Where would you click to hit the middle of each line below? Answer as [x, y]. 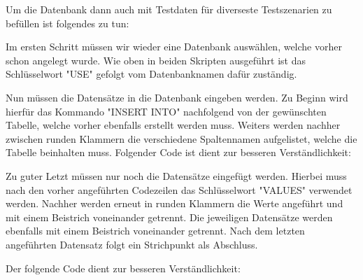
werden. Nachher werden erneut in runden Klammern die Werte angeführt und [175, 203]
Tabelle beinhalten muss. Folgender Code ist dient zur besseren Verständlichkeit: [178, 152]
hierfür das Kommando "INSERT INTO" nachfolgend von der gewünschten [166, 111]
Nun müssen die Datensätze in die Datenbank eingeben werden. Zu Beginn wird [177, 97]
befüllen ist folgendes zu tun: [67, 23]
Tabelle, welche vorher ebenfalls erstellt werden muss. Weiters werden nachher [173, 125]
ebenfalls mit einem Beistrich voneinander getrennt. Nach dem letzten [155, 231]
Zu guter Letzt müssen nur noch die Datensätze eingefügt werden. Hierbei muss [176, 175]
